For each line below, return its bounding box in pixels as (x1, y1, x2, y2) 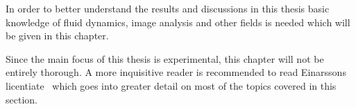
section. (6, 92, 37, 106)
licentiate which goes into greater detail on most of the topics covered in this (6, 78, 337, 92)
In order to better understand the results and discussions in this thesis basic (6, 1, 330, 15)
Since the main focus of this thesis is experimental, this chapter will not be (6, 51, 324, 66)
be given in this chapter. (6, 28, 109, 43)
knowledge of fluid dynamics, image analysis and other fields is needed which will (6, 14, 350, 29)
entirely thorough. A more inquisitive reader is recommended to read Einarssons (6, 65, 346, 79)
